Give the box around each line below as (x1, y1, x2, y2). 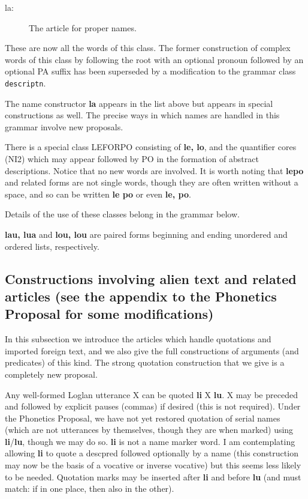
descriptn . (5, 76, 46, 89)
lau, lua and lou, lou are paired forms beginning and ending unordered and (5, 228, 288, 240)
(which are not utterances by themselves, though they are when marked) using (5, 423, 294, 436)
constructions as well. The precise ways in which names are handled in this (5, 109, 280, 121)
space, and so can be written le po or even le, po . (5, 187, 191, 200)
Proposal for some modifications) (5, 304, 214, 323)
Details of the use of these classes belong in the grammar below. (5, 208, 240, 220)
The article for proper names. (29, 21, 137, 34)
